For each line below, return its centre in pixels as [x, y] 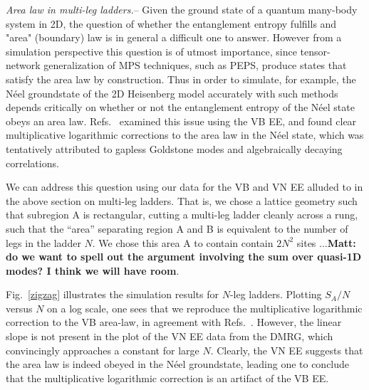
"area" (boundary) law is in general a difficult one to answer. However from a [174, 37]
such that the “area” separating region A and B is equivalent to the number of [177, 228]
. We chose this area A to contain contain [183, 242]
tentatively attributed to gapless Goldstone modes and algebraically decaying [174, 148]
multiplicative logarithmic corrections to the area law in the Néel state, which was [185, 135]
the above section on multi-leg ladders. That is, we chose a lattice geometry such [182, 200]
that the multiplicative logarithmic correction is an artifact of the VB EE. [167, 378]
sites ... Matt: [326, 242]
